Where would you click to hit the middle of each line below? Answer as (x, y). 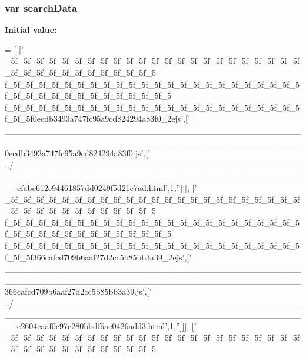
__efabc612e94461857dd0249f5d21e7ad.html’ (86, 187)
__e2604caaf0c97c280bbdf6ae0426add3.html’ (86, 326)
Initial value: (31, 30)
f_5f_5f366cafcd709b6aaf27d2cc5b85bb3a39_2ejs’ (95, 257)
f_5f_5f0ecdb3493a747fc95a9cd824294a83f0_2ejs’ (94, 118)
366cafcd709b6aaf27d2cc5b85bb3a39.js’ (75, 291)
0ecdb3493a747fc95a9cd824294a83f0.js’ (74, 153)
